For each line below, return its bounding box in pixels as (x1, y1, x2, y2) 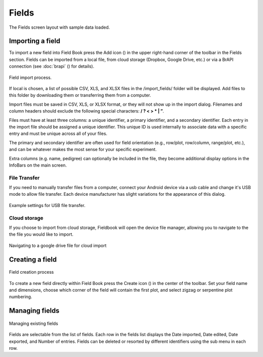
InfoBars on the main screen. (9, 162, 67, 168)
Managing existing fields (9, 320, 58, 326)
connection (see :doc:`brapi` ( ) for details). (9, 63, 94, 69)
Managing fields (9, 307, 59, 315)
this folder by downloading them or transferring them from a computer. (9, 93, 151, 98)
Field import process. (9, 75, 52, 80)
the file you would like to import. (9, 231, 74, 237)
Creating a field (9, 255, 57, 263)
